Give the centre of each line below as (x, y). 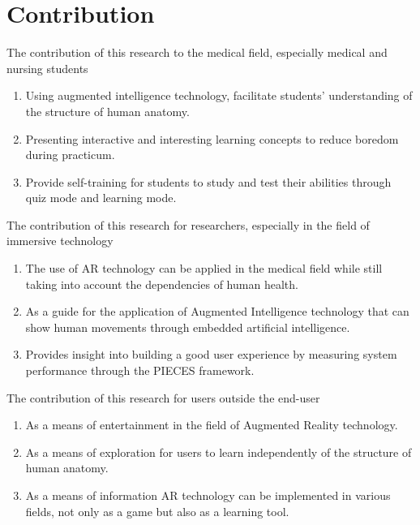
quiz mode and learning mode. (101, 198)
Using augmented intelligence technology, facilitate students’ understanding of (219, 95)
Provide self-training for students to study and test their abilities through (208, 181)
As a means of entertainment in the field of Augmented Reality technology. (212, 425)
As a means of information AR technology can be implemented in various (208, 495)
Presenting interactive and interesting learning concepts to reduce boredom (212, 138)
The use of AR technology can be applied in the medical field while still (204, 268)
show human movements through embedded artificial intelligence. (188, 327)
